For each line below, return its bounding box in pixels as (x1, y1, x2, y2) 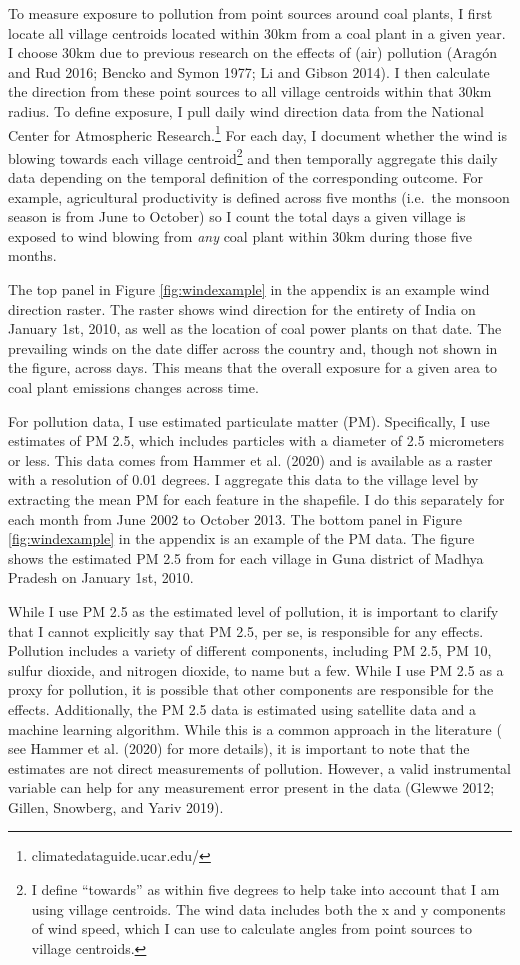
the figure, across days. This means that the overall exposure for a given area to (8, 357, 498, 378)
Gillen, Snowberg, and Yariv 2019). (8, 796, 224, 817)
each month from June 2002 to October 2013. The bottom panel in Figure (8, 508, 462, 529)
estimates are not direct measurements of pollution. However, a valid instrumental (8, 757, 511, 778)
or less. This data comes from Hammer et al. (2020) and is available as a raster (8, 449, 493, 470)
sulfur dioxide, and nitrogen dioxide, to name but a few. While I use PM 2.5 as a (8, 659, 504, 680)
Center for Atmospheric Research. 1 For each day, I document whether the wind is (8, 121, 508, 145)
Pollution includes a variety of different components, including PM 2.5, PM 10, (8, 640, 492, 661)
